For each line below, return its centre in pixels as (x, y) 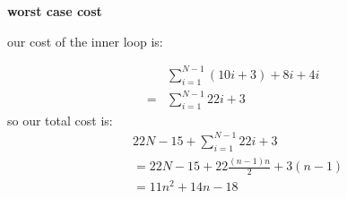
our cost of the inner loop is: (85, 41)
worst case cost (55, 11)
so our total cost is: (60, 120)
